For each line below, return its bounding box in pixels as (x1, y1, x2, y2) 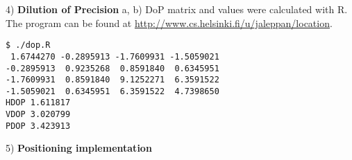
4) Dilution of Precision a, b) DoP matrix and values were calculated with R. (6, 2, 348, 16)
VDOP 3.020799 (6, 109, 71, 120)
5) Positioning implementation (6, 141, 152, 155)
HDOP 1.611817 (6, 98, 71, 108)
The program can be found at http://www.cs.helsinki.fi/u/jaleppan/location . (6, 15, 333, 30)
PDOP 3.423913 (6, 121, 71, 131)
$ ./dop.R (6, 40, 51, 51)
